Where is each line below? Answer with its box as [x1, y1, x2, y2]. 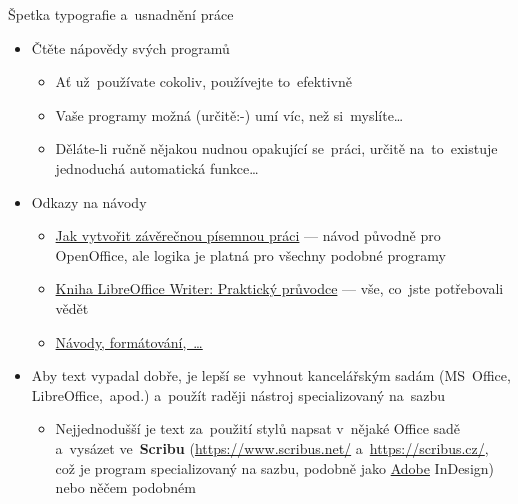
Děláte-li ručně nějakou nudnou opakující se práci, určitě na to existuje [55, 138, 498, 159]
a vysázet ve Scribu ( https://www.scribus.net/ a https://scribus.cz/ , [55, 437, 489, 458]
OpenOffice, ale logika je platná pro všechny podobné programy [55, 244, 446, 265]
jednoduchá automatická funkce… [55, 157, 259, 178]
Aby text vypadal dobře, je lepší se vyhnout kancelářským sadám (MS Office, [31, 365, 511, 386]
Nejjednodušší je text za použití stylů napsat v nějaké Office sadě [55, 418, 461, 439]
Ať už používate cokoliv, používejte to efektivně [55, 71, 352, 92]
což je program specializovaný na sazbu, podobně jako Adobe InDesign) [55, 457, 495, 478]
